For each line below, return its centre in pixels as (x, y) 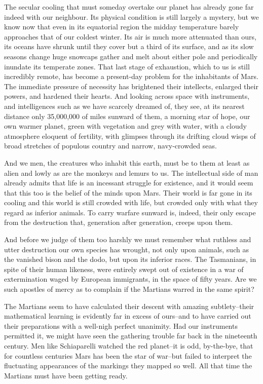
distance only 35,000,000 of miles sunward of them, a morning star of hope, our (127, 116)
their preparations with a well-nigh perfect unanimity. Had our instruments (121, 325)
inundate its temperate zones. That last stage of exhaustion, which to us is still (127, 66)
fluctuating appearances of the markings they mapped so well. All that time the (128, 366)
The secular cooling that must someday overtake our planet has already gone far (129, 7)
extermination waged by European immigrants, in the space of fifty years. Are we (130, 279)
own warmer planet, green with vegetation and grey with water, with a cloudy (125, 126)
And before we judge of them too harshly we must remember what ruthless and (128, 239)
